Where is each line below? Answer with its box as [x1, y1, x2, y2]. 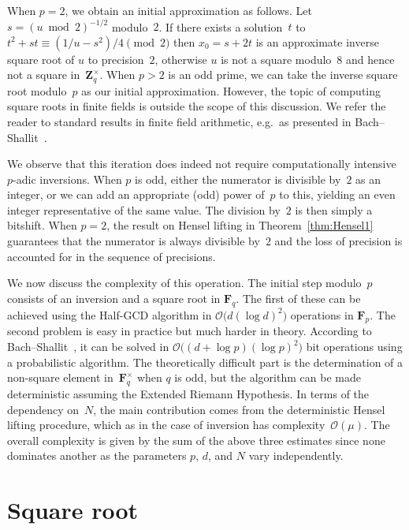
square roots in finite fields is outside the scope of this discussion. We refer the [7, 98, 386, 114]
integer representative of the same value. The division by [7, 201, 281, 218]
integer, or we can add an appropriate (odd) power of [7, 186, 265, 203]
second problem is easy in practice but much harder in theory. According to [7, 323, 372, 339]
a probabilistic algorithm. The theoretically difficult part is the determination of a [7, 353, 403, 370]
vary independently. [248, 447, 344, 464]
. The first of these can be [236, 289, 361, 306]
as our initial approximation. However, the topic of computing [81, 82, 381, 99]
